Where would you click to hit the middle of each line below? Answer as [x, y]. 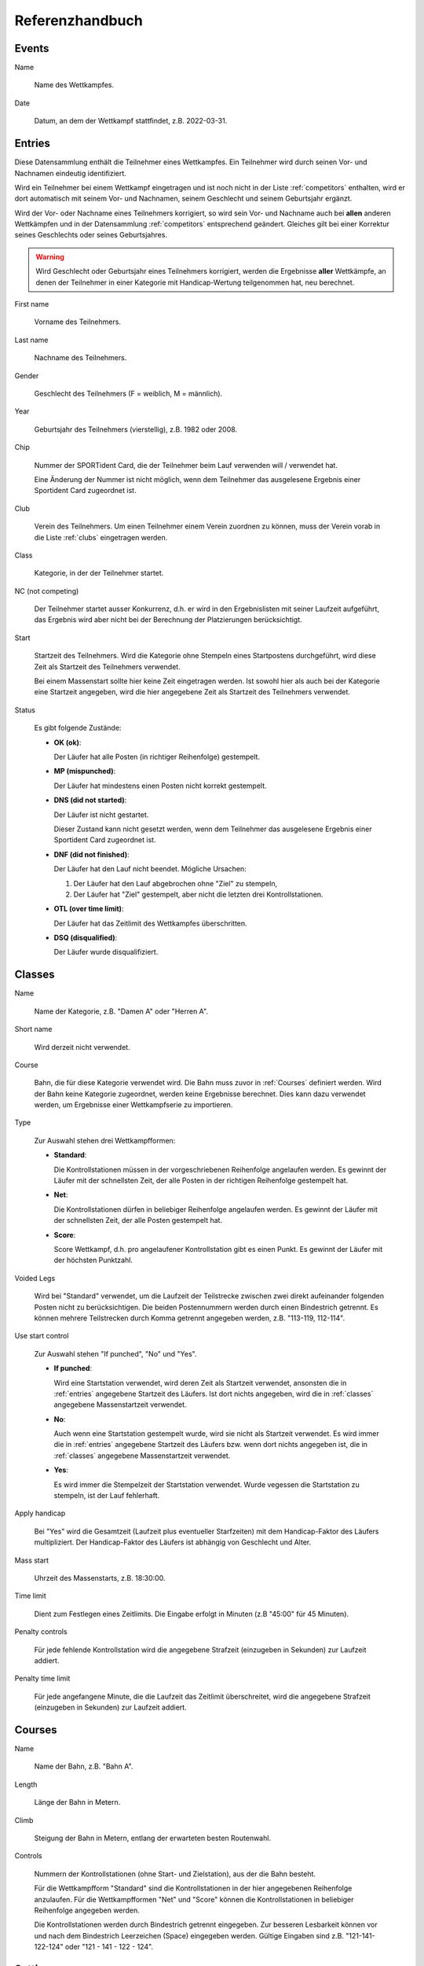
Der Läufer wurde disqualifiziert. [106, 952]
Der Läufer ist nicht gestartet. [101, 815]
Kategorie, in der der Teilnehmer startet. [99, 573]
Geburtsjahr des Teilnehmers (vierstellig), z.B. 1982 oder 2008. [136, 429]
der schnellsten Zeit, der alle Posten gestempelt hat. [138, 1220]
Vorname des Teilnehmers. [78, 322]
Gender [27, 376]
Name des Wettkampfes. [74, 85]
